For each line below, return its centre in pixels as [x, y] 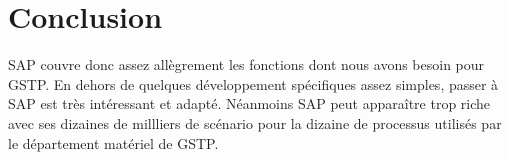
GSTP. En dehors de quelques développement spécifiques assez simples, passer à [253, 83]
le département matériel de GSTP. [113, 142]
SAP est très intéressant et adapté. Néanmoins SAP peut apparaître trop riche [249, 103]
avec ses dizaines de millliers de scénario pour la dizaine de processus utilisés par [255, 122]
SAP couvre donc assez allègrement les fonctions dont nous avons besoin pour [246, 64]
